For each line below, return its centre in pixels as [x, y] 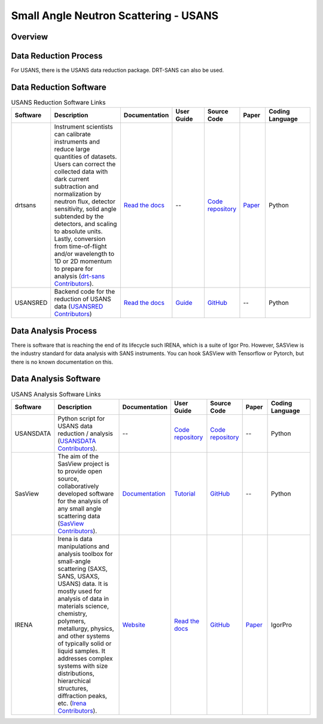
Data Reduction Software [59, 87]
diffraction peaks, [83, 695]
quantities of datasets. [86, 157]
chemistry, [73, 613]
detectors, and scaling [86, 224]
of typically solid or [85, 643]
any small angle [80, 508]
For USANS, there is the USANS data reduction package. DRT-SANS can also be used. [118, 70]
